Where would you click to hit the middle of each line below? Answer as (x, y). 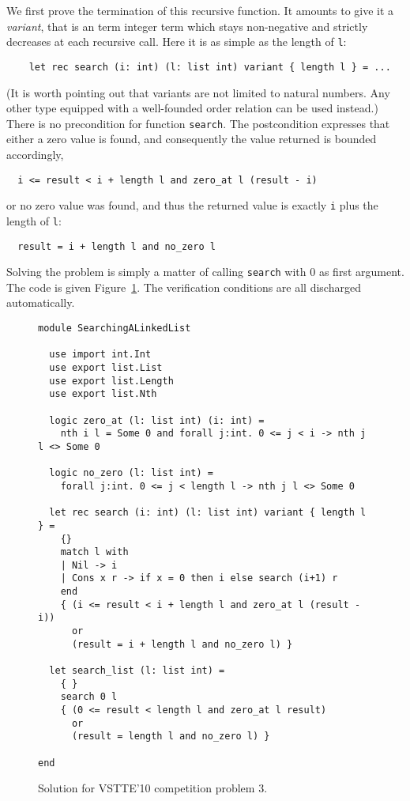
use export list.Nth (103, 394)
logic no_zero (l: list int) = (131, 473)
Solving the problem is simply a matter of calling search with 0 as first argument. (205, 272)
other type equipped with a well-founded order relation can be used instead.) (192, 108)
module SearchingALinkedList (115, 328)
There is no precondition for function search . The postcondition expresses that (198, 123)
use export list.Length (111, 381)
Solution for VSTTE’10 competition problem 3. (153, 788)
